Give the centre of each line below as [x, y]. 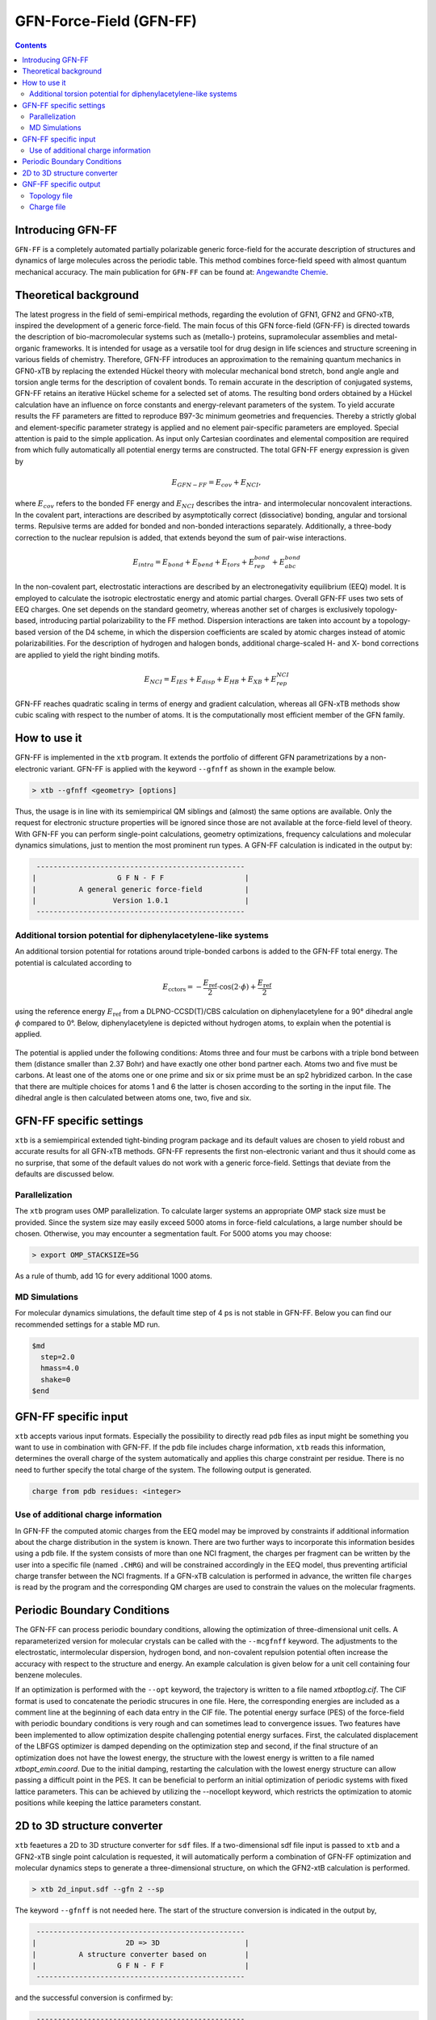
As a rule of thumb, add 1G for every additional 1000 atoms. [114, 1276]
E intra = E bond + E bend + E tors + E [193, 563]
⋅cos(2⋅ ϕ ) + [237, 987]
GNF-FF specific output [61, 184]
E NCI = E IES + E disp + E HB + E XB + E [210, 680]
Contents [31, 45]
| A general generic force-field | [140, 889]
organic [27, 348]
